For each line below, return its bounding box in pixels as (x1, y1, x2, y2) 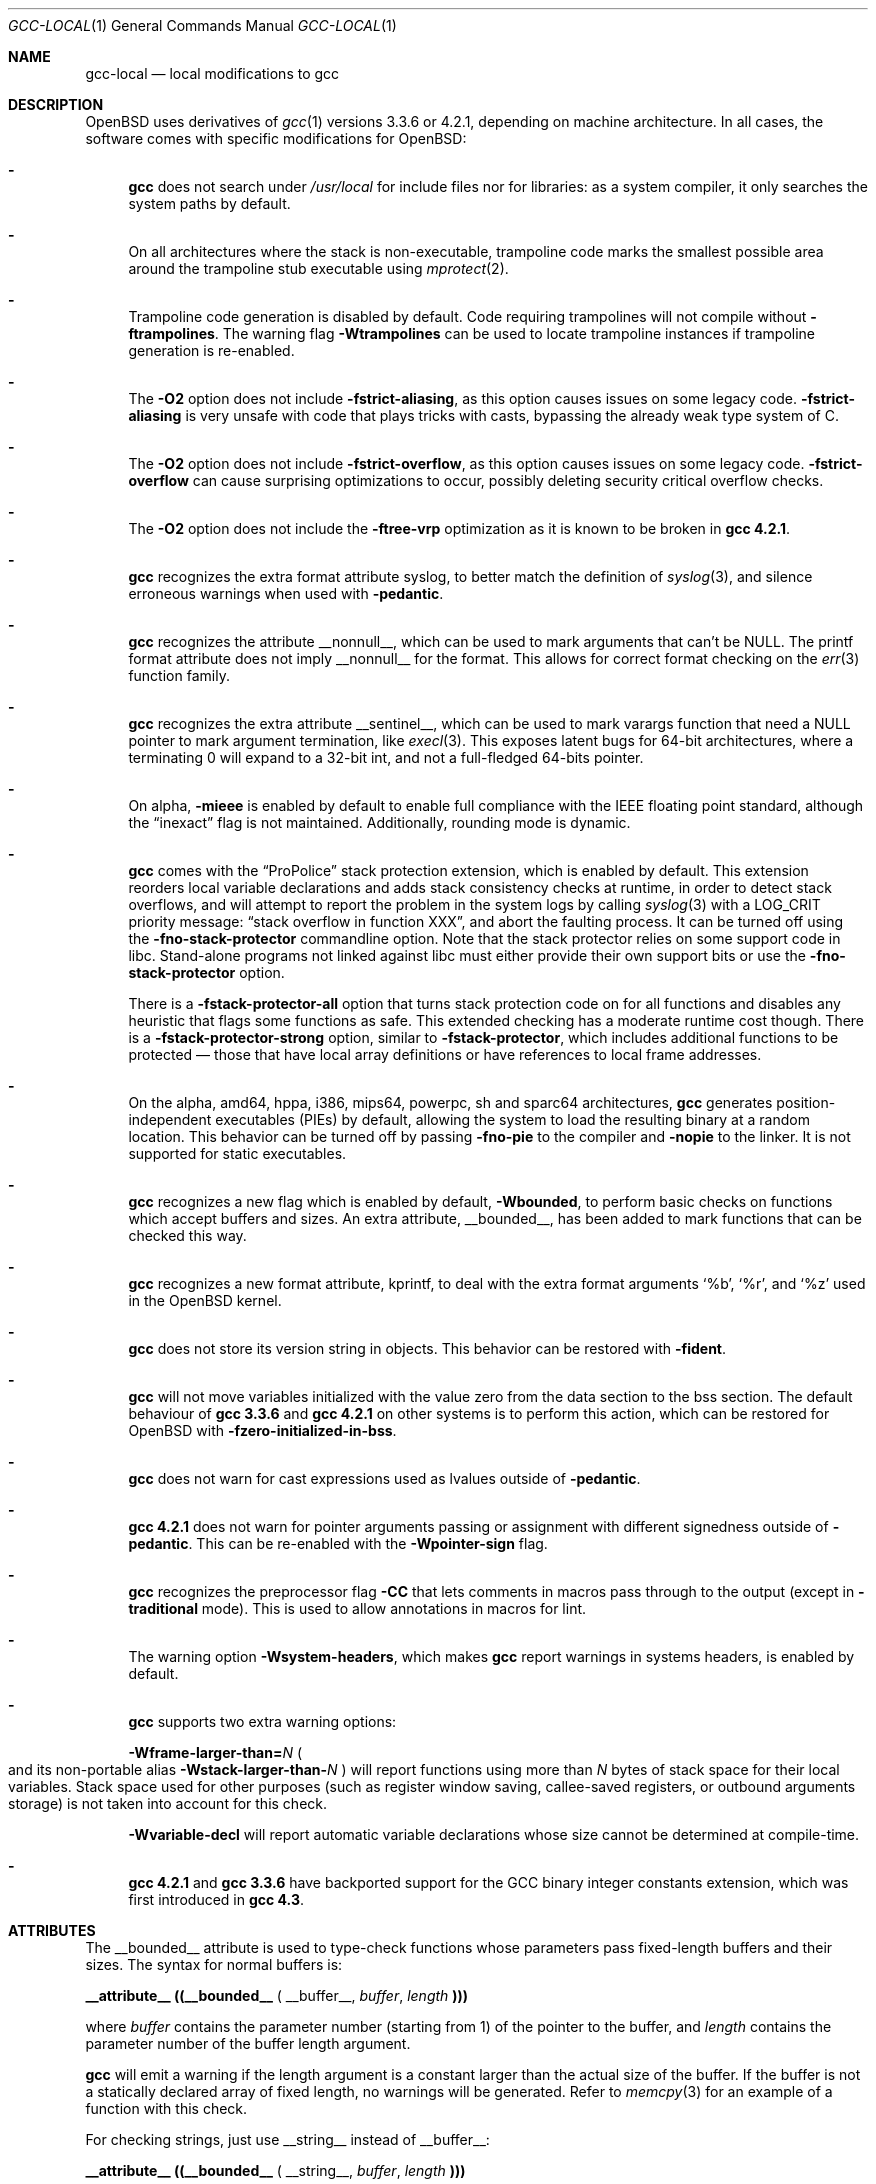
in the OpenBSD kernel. (128, 1292, 282, 1309)
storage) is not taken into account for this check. (8, 1795, 328, 1812)
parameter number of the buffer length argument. (85, 2035, 411, 2052)
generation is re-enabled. (128, 342, 295, 359)
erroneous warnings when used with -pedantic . (128, 585, 444, 602)
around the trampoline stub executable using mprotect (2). (128, 260, 509, 277)
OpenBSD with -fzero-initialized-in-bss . (128, 1422, 397, 1439)
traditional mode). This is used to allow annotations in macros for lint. (128, 1600, 587, 1617)
